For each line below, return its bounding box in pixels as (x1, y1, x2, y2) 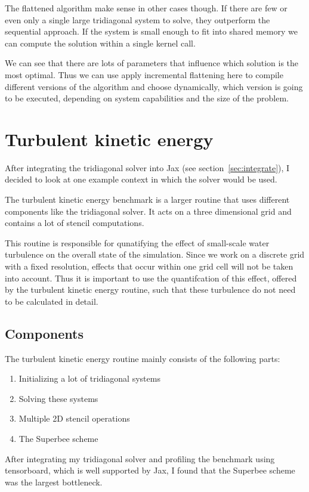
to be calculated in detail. (5, 295, 98, 307)
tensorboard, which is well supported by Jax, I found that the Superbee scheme (5, 464, 295, 476)
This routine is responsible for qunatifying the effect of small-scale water (5, 236, 270, 249)
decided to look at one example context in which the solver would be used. (5, 173, 277, 185)
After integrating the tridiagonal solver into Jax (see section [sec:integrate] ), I (5, 161, 290, 174)
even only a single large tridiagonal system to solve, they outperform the (5, 13, 270, 26)
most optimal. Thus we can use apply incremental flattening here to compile (5, 68, 283, 81)
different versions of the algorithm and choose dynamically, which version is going (5, 80, 303, 92)
